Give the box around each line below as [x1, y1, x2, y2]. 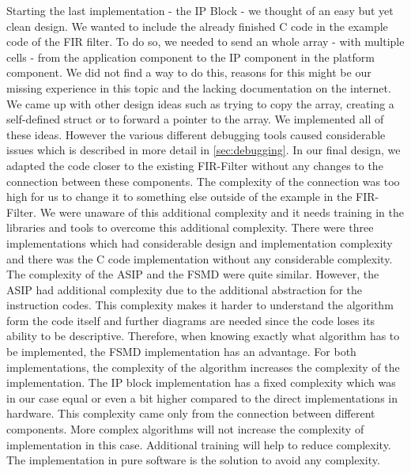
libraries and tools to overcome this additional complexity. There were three [6, 219, 374, 236]
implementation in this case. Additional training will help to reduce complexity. [6, 436, 391, 452]
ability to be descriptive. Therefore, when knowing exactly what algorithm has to [6, 327, 400, 344]
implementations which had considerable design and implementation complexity [6, 234, 393, 251]
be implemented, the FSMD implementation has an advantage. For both [6, 343, 356, 360]
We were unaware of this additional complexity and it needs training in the [40, 203, 404, 220]
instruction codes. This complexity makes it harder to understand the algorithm [6, 297, 394, 313]
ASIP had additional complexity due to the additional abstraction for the [6, 281, 362, 297]
